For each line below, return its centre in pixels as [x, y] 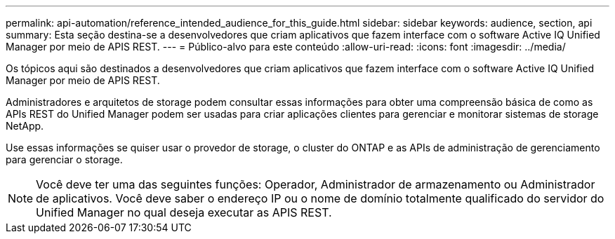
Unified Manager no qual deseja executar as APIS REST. [184, 212]
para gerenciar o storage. [64, 159]
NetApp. [25, 126]
